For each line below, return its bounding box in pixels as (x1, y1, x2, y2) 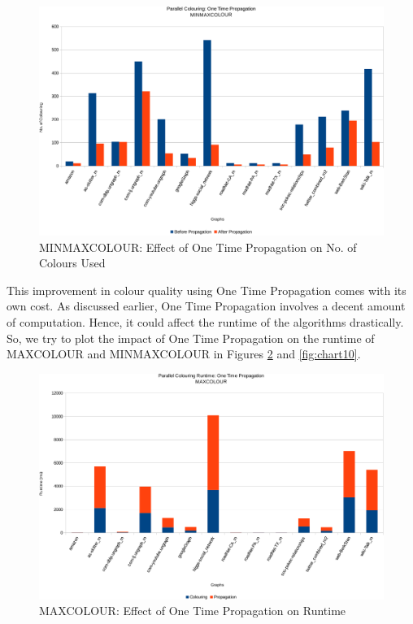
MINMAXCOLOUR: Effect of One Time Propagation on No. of (39, 238, 357, 255)
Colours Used (39, 254, 106, 271)
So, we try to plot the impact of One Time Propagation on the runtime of (7, 329, 375, 346)
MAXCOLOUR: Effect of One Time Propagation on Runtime (39, 602, 346, 619)
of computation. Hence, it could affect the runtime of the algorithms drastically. (7, 313, 404, 330)
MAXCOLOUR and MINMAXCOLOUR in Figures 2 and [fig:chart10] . (7, 345, 361, 362)
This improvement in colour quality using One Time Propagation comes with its (7, 281, 406, 298)
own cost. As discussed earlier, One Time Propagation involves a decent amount (7, 297, 406, 314)
